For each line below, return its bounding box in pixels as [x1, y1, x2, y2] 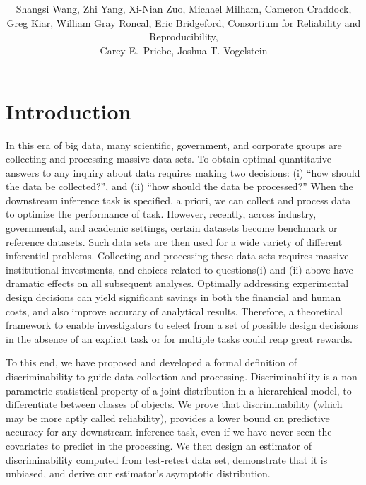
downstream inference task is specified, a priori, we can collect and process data [6, 192, 351, 207]
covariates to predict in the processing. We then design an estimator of [6, 438, 312, 452]
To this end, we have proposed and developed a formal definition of [6, 355, 297, 370]
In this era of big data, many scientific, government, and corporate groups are [6, 137, 342, 152]
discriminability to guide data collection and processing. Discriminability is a [6, 369, 338, 383]
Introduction [6, 96, 131, 125]
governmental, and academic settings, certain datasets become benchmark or [6, 221, 338, 235]
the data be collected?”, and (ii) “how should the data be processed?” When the [6, 179, 353, 194]
